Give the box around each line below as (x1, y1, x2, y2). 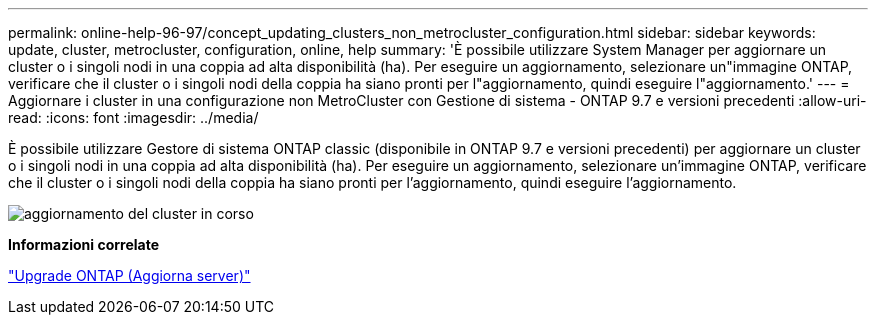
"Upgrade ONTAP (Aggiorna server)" (8, 267, 251, 284)
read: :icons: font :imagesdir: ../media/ (8, 109, 259, 126)
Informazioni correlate (8, 236, 160, 253)
